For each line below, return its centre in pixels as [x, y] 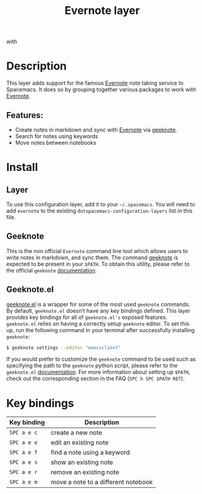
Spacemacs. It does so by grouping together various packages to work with [101, 89]
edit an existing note [80, 443]
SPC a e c [23, 433]
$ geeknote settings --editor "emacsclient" [64, 347]
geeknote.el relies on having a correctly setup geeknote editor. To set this [98, 324]
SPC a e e [23, 443]
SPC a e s [23, 462]
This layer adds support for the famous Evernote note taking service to [95, 83]
